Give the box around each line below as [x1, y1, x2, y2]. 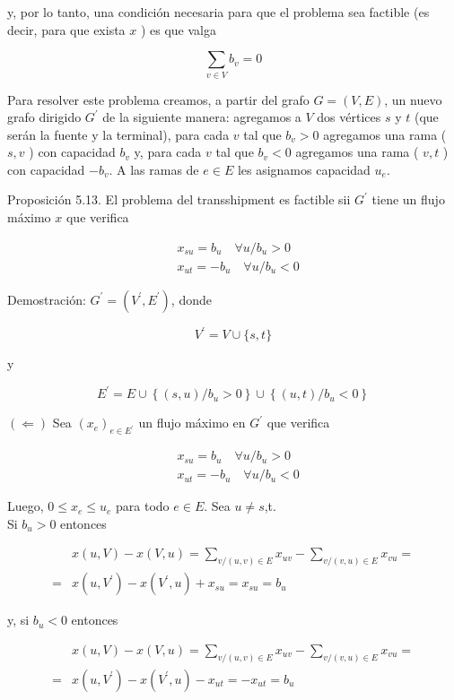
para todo [116, 497, 170, 515]
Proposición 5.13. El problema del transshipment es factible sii [7, 190, 351, 209]
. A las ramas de [109, 160, 199, 178]
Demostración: [7, 290, 86, 308]
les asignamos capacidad [237, 160, 371, 178]
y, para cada [134, 143, 202, 161]
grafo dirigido [7, 108, 82, 126]
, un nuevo [384, 90, 442, 108]
